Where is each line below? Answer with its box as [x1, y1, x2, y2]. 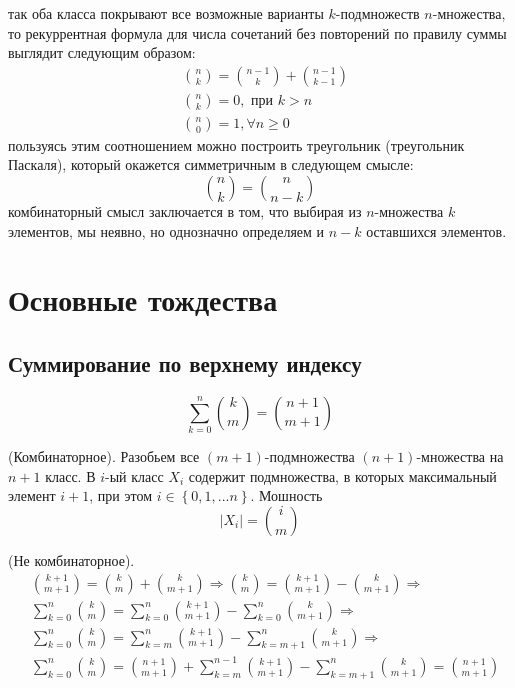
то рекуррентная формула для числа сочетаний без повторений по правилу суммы [8, 22, 507, 43]
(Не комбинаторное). [8, 549, 135, 570]
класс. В [45, 465, 96, 486]
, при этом [89, 485, 153, 506]
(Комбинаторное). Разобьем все [8, 446, 200, 467]
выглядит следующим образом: [8, 42, 196, 63]
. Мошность [250, 485, 323, 506]
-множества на [416, 446, 504, 467]
